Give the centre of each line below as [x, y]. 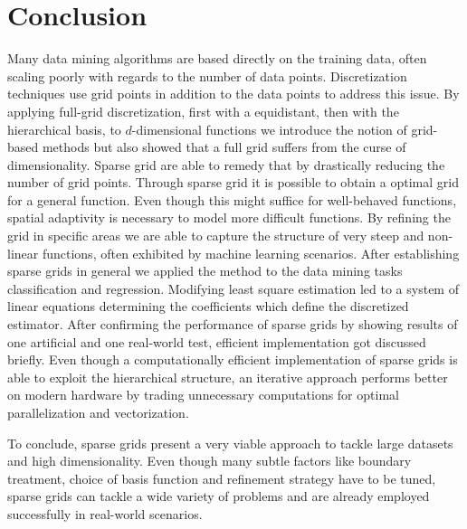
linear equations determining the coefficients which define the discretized [208, 306]
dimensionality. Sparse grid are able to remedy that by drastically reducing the [226, 164]
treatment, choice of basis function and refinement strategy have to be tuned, [222, 478]
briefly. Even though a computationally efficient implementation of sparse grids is [233, 359]
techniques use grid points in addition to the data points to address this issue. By [233, 94]
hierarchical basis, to [64, 129]
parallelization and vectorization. [98, 412]
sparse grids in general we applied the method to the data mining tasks [205, 271]
